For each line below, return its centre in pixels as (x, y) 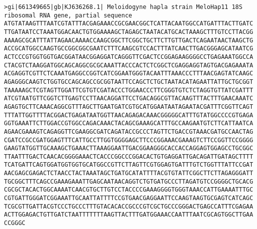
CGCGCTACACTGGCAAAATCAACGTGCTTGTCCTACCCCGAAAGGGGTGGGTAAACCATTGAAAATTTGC (129, 190)
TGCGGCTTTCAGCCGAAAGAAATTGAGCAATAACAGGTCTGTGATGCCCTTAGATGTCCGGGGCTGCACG (129, 181)
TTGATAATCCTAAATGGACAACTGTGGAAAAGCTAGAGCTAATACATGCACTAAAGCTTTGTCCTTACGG (129, 32)
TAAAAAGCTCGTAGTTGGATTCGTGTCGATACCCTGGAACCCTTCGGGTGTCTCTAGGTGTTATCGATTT (129, 90)
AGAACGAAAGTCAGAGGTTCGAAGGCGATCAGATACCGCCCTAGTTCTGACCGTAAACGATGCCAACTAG (129, 131)
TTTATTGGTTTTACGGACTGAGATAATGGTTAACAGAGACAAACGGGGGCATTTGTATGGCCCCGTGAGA (129, 115)
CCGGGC (15, 223)
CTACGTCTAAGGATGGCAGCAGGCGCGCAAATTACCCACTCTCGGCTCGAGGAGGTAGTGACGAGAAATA (129, 65)
